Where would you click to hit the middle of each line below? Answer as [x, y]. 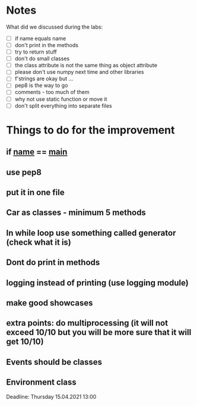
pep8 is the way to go [41, 85]
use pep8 [24, 172]
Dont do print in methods [53, 263]
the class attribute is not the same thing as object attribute [86, 65]
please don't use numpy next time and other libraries [79, 72]
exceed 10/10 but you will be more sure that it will [99, 332]
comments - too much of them [52, 92]
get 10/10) [25, 342]
